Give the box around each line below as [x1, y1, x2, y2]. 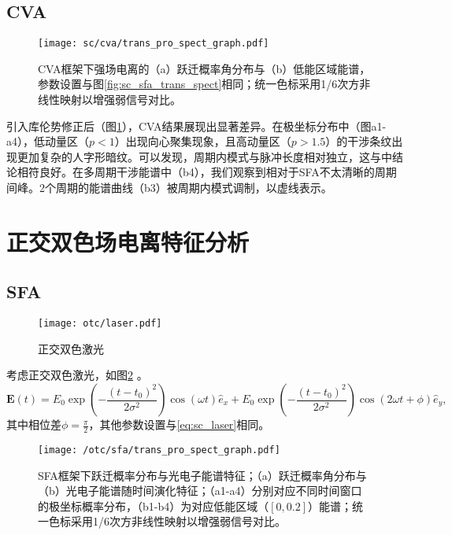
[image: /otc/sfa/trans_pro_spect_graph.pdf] [38, 444, 280, 456]
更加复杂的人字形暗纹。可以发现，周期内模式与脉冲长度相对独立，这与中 [17, 148, 392, 164]
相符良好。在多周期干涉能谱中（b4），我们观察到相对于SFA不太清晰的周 [17, 164, 386, 180]
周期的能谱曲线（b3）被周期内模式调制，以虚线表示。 [55, 179, 332, 196]
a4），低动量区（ [6, 133, 89, 149]
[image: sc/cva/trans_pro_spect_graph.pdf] [38, 38, 269, 50]
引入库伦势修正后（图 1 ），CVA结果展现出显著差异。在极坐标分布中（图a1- [6, 117, 387, 134]
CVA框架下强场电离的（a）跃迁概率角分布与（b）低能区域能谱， [38, 60, 371, 76]
